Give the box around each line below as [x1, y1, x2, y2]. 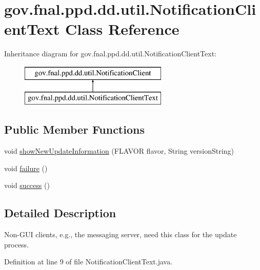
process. [4, 239, 29, 250]
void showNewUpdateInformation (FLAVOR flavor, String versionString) [4, 146, 234, 156]
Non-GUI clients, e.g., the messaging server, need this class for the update [4, 229, 237, 240]
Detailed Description [4, 205, 116, 221]
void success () [4, 180, 50, 191]
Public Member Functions [4, 121, 145, 137]
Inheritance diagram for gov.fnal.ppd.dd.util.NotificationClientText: [4, 48, 217, 59]
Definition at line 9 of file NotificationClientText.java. [4, 256, 173, 267]
